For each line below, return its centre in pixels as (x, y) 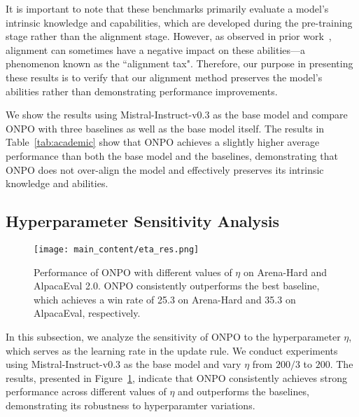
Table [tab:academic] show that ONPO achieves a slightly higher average (163, 142)
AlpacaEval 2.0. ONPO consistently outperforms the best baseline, (177, 286)
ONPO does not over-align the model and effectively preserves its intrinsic (165, 169)
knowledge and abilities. (57, 183)
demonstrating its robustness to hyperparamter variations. (131, 405)
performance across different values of (86, 391)
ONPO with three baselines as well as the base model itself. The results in (165, 128)
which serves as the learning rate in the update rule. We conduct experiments (172, 350)
